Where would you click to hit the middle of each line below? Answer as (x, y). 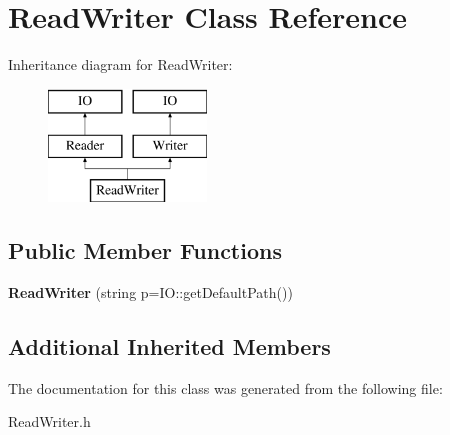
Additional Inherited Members (169, 345)
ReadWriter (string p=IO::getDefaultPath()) (150, 291)
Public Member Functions (145, 250)
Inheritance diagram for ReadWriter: (120, 64)
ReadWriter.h (49, 421)
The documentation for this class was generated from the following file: (225, 387)
